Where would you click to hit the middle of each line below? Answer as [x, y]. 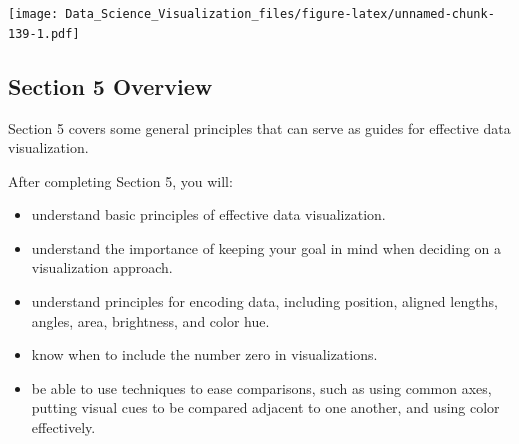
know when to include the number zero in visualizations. [204, 354]
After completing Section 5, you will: [120, 180]
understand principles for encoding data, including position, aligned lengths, [264, 301]
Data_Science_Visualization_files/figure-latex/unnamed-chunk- [280, 14]
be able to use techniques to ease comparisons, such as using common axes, [261, 387]
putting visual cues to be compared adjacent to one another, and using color [265, 407]
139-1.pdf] [44, 33]
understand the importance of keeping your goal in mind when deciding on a [266, 247]
